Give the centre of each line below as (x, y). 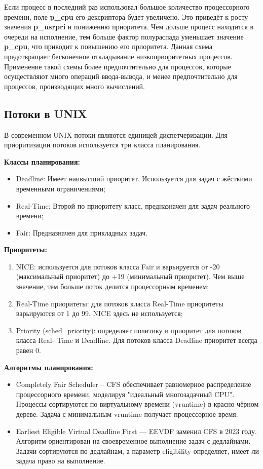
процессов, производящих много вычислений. (75, 86)
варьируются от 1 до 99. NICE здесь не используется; (99, 313)
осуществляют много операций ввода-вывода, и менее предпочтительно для (121, 76)
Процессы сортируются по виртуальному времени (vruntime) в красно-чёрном (137, 404)
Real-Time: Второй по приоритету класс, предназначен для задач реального (133, 205)
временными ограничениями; (61, 188)
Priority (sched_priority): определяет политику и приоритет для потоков (129, 330)
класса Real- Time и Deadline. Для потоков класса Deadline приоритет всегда (137, 340)
